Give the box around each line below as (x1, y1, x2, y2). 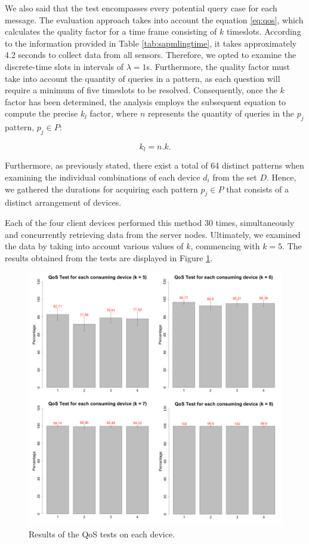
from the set (212, 170, 257, 183)
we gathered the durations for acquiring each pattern (5, 182, 198, 195)
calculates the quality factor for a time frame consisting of (5, 25, 217, 38)
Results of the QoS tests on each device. (29, 527, 175, 540)
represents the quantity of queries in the (148, 107, 295, 120)
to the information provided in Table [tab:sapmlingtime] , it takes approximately (5, 36, 297, 49)
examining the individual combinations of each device (5, 170, 200, 183)
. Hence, (266, 170, 296, 183)
